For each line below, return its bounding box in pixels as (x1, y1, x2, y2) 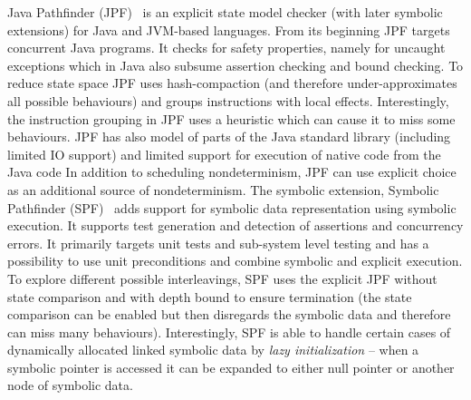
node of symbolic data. (7, 376, 133, 395)
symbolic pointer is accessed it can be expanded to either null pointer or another (7, 357, 455, 376)
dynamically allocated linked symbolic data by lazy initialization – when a (7, 340, 419, 359)
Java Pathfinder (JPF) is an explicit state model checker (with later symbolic (7, 3, 443, 21)
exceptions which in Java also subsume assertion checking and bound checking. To (7, 55, 464, 74)
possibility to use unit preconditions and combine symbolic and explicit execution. (7, 251, 463, 270)
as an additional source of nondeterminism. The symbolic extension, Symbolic (7, 180, 439, 199)
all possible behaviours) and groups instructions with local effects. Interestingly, (7, 91, 449, 110)
